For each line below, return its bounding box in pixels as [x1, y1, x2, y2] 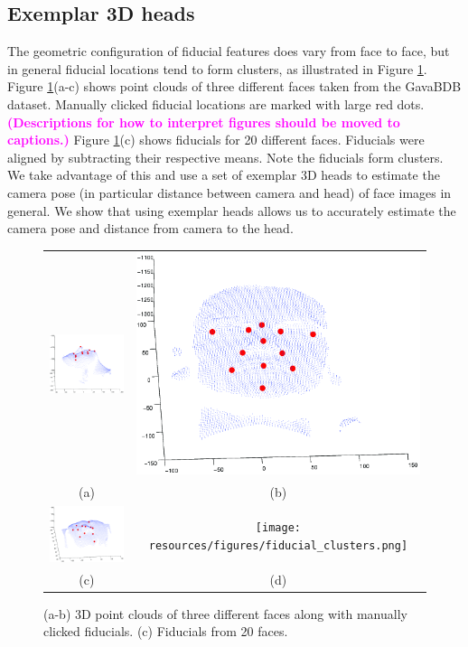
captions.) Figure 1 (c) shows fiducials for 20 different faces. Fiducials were [7, 130, 425, 149]
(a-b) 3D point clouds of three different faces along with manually [43, 604, 407, 623]
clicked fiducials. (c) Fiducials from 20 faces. [43, 622, 288, 641]
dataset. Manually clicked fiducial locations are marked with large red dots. [7, 94, 425, 113]
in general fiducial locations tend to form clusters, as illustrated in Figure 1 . [7, 59, 427, 78]
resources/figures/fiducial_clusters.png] [148, 539, 408, 553]
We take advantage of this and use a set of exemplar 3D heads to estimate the [7, 165, 440, 184]
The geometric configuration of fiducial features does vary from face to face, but [7, 42, 450, 61]
